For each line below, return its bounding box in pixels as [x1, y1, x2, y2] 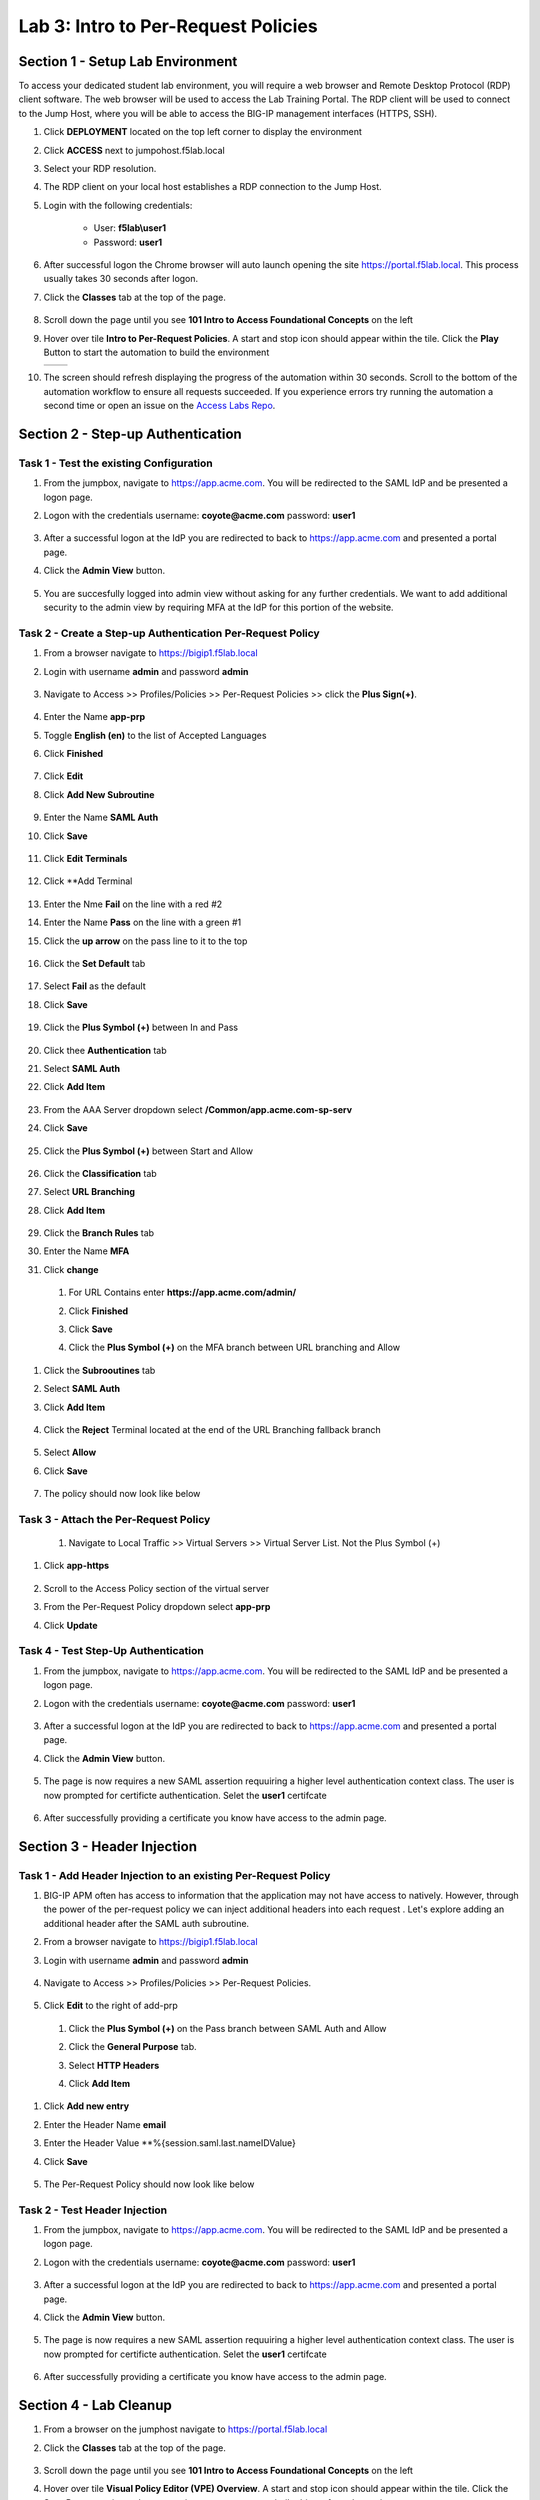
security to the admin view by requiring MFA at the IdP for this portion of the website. [43, 601, 394, 613]
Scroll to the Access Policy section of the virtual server [43, 1582, 270, 1594]
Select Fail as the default [43, 980, 147, 992]
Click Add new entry [43, 2100, 130, 2112]
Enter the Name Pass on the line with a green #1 [43, 916, 242, 929]
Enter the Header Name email [43, 2118, 167, 2130]
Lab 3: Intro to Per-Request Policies [18, 15, 319, 37]
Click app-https [43, 1560, 110, 1572]
